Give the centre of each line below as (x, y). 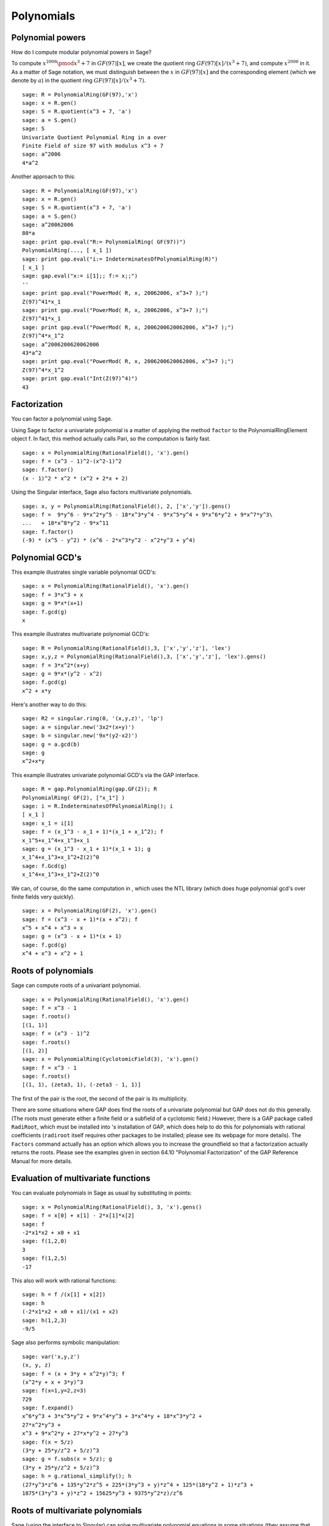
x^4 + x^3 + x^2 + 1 (53, 953)
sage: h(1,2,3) (45, 1320)
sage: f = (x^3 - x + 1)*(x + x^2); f (80, 919)
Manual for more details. (42, 1161)
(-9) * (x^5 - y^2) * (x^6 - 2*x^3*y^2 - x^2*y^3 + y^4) (109, 541)
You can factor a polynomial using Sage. (62, 419)
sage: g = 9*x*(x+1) (53, 603)
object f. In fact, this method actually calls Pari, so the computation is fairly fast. (111, 439)
